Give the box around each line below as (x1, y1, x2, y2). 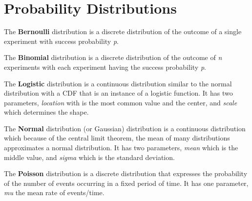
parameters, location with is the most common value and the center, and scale (4, 97, 237, 107)
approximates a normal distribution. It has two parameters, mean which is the (4, 142, 238, 153)
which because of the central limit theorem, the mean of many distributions (4, 133, 230, 143)
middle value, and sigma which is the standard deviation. (4, 152, 175, 162)
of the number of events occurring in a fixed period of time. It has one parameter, (4, 178, 249, 188)
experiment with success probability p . (4, 36, 119, 46)
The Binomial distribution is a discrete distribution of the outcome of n (4, 52, 222, 62)
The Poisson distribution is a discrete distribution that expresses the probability (4, 168, 248, 179)
